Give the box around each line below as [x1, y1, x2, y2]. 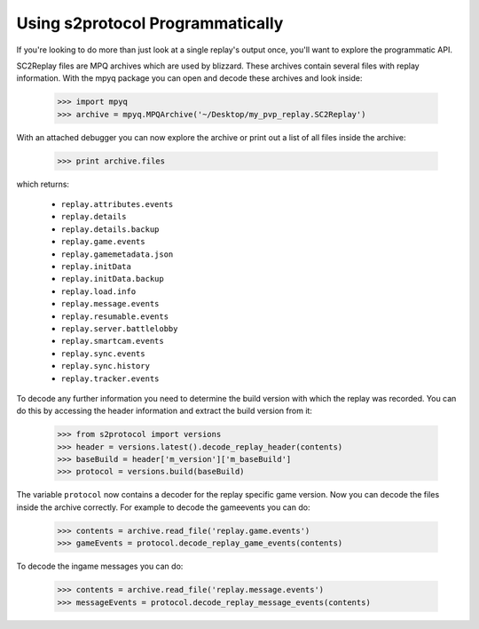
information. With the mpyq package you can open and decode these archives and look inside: [16, 73, 363, 84]
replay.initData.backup [60, 274, 164, 284]
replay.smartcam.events [60, 336, 164, 346]
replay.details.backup [60, 224, 160, 235]
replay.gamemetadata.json [60, 249, 174, 259]
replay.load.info [60, 286, 137, 297]
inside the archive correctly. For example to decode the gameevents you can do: [16, 502, 310, 513]
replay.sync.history [60, 361, 151, 371]
